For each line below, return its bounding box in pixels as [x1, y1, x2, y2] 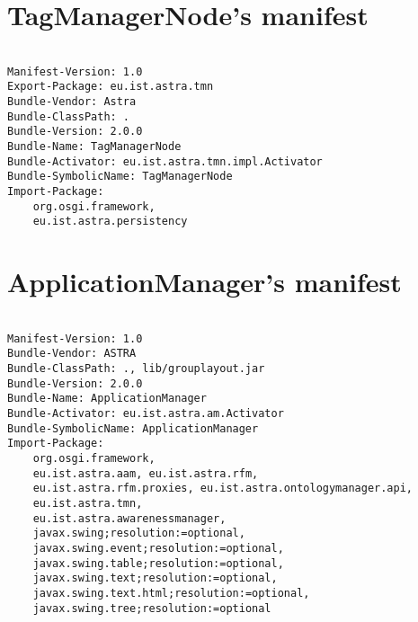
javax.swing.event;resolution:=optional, [32, 541, 284, 555]
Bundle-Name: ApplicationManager [7, 392, 207, 405]
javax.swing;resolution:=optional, [32, 527, 245, 540]
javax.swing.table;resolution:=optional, [32, 556, 284, 570]
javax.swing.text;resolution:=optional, [32, 572, 278, 585]
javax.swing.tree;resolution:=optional [32, 601, 271, 615]
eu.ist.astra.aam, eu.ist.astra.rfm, [32, 466, 259, 480]
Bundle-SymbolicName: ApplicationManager [7, 422, 259, 435]
